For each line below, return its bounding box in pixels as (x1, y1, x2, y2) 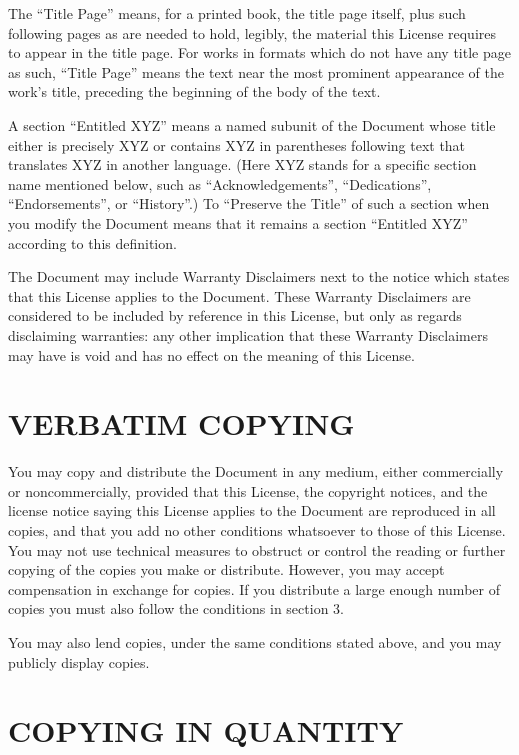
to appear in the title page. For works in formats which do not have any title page (8, 42, 511, 63)
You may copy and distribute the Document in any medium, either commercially (8, 461, 504, 482)
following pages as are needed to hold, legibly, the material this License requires (8, 22, 496, 43)
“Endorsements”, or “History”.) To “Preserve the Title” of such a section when (8, 193, 490, 214)
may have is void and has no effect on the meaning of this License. (8, 344, 415, 365)
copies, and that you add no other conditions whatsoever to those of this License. (8, 520, 506, 540)
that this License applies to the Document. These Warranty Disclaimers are (8, 285, 471, 306)
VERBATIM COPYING (8, 403, 355, 444)
